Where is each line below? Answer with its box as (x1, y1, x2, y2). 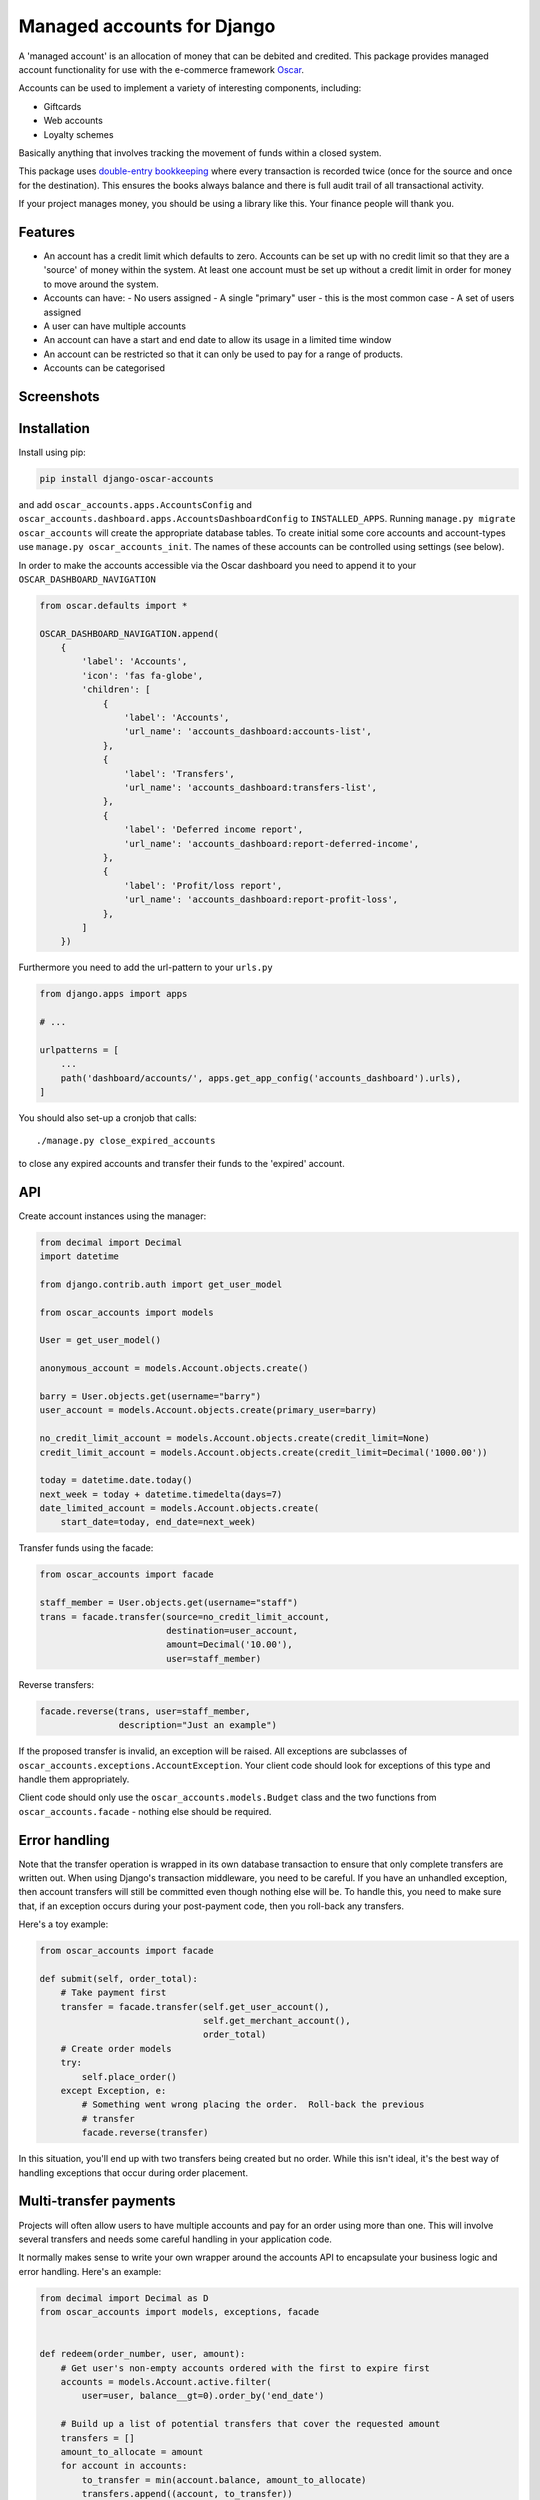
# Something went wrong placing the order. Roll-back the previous (81, 2099, 425, 2110)
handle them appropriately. (18, 1773, 130, 1785)
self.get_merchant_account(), (202, 2015, 351, 2027)
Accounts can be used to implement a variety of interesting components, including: (18, 82, 362, 94)
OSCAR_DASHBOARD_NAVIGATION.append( (39, 628, 220, 639)
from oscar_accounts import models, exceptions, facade (39, 2306, 320, 2318)
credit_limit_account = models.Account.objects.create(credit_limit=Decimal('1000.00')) (39, 1446, 489, 1458)
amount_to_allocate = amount (60, 2446, 204, 2457)
